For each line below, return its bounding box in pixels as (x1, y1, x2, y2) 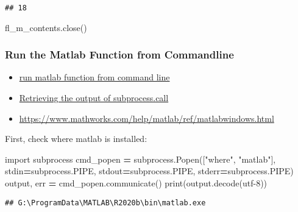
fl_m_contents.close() (5, 21, 87, 34)
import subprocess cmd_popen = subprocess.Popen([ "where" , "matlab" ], (5, 152, 276, 165)
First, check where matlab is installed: (5, 132, 147, 145)
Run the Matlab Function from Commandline (5, 47, 234, 62)
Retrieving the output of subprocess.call (19, 91, 169, 104)
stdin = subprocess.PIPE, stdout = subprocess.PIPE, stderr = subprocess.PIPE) (5, 164, 294, 177)
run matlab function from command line (19, 71, 170, 83)
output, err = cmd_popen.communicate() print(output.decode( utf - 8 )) (5, 177, 268, 189)
